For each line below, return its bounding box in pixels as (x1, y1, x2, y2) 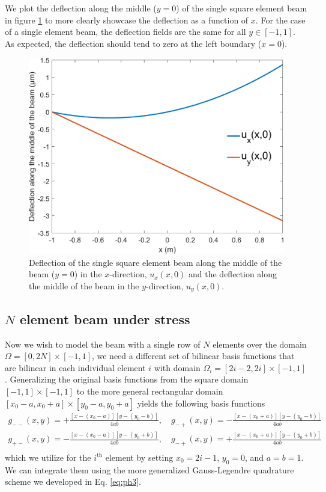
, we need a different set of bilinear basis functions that (91, 349, 295, 362)
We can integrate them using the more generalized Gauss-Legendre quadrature (5, 463, 294, 476)
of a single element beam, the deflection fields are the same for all (5, 25, 246, 38)
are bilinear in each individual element (5, 361, 146, 374)
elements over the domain (213, 337, 307, 350)
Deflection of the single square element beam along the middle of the (29, 256, 282, 268)
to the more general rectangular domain (76, 385, 223, 398)
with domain (154, 361, 201, 374)
